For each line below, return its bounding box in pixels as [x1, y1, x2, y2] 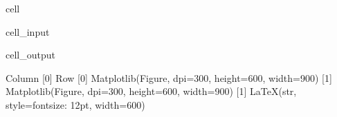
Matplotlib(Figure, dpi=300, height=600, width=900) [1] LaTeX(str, [6, 84, 297, 98]
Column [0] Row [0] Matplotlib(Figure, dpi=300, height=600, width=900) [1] [6, 70, 332, 85]
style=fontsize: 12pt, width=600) [6, 97, 145, 111]
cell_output [6, 47, 55, 62]
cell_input [6, 24, 50, 39]
